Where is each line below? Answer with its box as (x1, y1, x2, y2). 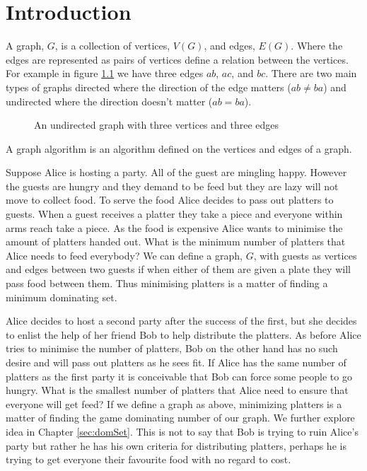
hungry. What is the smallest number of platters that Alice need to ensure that (6, 383, 349, 397)
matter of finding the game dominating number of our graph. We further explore (6, 410, 355, 425)
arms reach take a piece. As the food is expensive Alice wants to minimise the (6, 220, 343, 235)
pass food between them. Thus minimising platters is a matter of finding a (6, 276, 328, 291)
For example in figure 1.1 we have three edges (6, 66, 204, 81)
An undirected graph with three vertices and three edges (34, 117, 279, 132)
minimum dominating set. (6, 289, 117, 304)
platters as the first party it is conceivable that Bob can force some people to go (6, 368, 352, 383)
